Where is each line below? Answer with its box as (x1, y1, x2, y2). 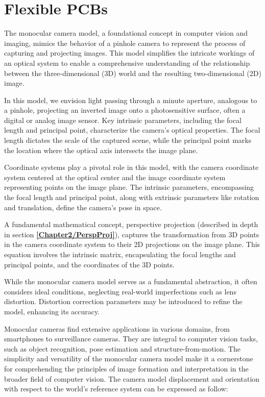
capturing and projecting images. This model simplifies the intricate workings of (4, 47, 255, 58)
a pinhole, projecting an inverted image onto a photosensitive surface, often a (4, 105, 246, 115)
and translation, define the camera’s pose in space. (4, 202, 162, 212)
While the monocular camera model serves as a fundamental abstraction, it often (4, 276, 257, 287)
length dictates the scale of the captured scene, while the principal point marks (4, 135, 252, 145)
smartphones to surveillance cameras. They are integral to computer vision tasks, (4, 333, 258, 344)
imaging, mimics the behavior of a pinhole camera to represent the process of (4, 37, 246, 48)
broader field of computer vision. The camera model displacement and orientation (4, 373, 260, 384)
